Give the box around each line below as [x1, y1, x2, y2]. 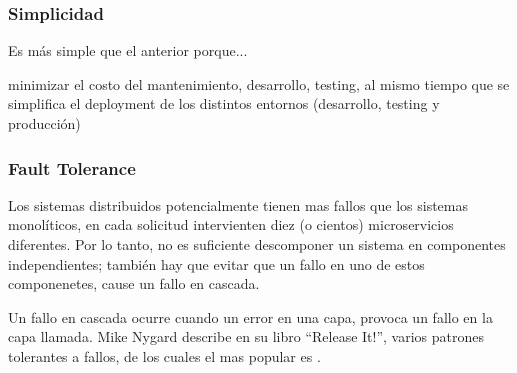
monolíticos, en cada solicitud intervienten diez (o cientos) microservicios [8, 214, 454, 235]
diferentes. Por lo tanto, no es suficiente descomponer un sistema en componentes [8, 234, 506, 254]
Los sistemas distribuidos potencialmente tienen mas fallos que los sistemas [8, 194, 468, 215]
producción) [8, 113, 81, 133]
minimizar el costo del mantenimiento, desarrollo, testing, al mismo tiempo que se [8, 73, 510, 94]
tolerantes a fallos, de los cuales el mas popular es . [8, 345, 321, 366]
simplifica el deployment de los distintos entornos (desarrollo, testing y [8, 93, 440, 114]
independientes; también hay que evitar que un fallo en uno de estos [8, 253, 425, 274]
